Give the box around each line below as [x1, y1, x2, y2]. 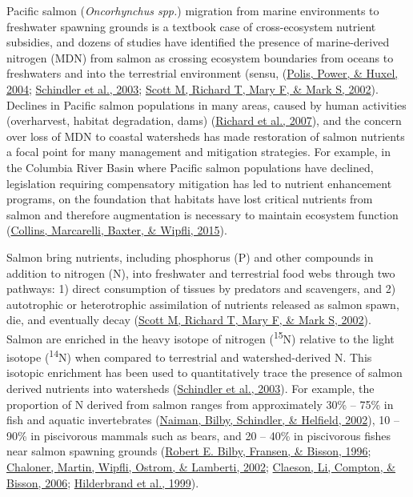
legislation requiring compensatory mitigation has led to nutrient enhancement [6, 174, 392, 191]
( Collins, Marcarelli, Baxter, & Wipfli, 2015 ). [6, 222, 227, 238]
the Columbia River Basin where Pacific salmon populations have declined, [6, 158, 374, 175]
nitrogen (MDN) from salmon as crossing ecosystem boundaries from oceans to [6, 49, 394, 66]
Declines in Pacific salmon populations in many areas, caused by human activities [6, 96, 407, 113]
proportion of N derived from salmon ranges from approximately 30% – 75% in [6, 395, 394, 412]
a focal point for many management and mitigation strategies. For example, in [6, 143, 391, 160]
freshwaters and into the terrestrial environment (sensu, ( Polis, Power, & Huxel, [6, 65, 399, 82]
